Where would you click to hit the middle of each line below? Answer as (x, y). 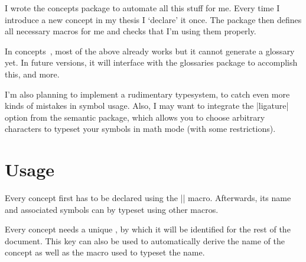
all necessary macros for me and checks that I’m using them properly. (131, 31)
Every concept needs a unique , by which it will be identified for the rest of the (148, 229)
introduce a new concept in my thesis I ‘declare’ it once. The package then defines (153, 19)
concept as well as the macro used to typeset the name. (105, 252)
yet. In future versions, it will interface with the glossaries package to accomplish (151, 62)
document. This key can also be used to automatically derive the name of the (145, 240)
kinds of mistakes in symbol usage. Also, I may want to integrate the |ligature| (147, 106)
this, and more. (32, 74)
